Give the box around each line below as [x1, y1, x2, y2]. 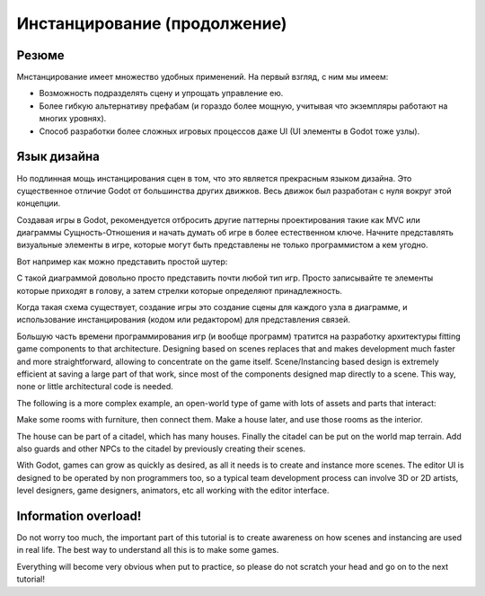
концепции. [16, 198, 61, 209]
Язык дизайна [16, 149, 101, 165]
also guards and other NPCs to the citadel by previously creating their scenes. [16, 443, 305, 454]
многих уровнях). [39, 113, 107, 124]
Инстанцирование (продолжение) [16, 13, 287, 33]
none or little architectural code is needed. [16, 381, 174, 392]
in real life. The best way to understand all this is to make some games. [16, 545, 279, 556]
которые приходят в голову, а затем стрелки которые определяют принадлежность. [16, 285, 343, 296]
